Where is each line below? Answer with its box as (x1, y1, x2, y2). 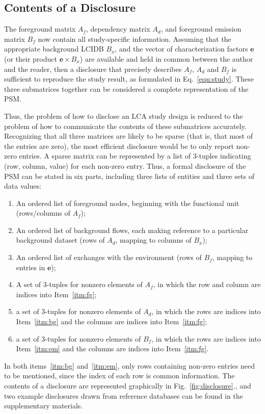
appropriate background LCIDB (4, 43, 104, 54)
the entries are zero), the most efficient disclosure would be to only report (4, 140, 234, 151)
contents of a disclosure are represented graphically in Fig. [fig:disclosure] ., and (4, 380, 251, 391)
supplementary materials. (4, 400, 83, 411)
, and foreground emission (161, 23, 242, 34)
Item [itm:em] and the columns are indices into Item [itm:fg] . (16, 343, 209, 354)
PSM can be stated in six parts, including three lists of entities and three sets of (4, 170, 254, 181)
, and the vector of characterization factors (115, 43, 248, 54)
